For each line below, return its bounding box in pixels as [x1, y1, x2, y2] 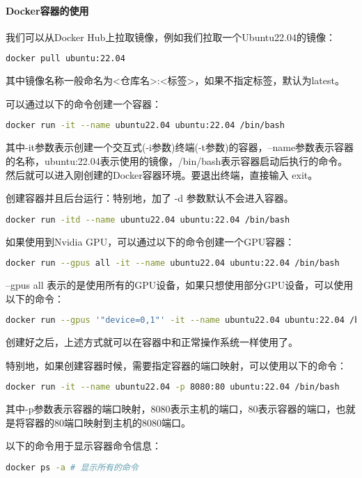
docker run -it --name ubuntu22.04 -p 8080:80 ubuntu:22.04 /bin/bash [6, 382, 340, 392]
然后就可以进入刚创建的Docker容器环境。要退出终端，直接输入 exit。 [6, 167, 318, 182]
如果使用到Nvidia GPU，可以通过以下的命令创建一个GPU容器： [6, 234, 295, 248]
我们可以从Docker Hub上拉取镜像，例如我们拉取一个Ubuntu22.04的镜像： [6, 29, 336, 44]
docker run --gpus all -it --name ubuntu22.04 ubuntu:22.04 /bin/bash [6, 258, 340, 269]
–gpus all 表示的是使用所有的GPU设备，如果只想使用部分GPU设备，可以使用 [6, 278, 354, 292]
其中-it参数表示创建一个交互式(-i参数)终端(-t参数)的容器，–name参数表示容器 [6, 140, 354, 154]
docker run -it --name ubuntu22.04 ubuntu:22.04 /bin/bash [6, 120, 285, 131]
